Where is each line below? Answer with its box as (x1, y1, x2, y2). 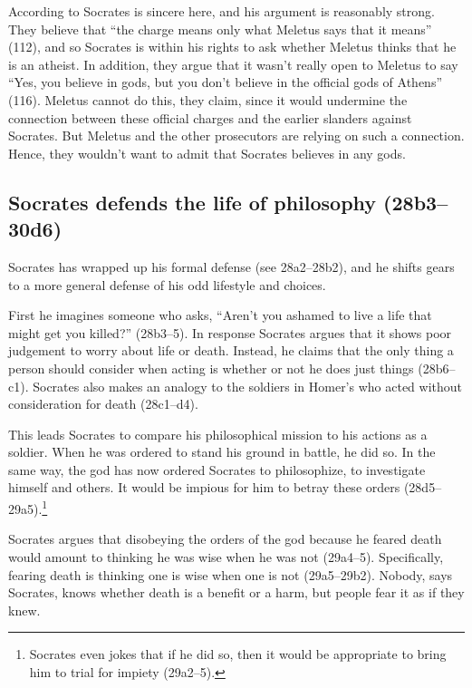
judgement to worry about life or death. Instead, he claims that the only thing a (8, 341, 454, 360)
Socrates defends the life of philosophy (8, 188, 377, 216)
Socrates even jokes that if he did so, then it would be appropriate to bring (29, 644, 447, 664)
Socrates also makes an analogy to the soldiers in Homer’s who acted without (33, 376, 463, 395)
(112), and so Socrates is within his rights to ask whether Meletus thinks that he (8, 37, 457, 56)
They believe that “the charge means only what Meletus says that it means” (8, 19, 432, 38)
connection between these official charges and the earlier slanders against (8, 108, 412, 127)
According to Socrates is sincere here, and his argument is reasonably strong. (8, 2, 435, 20)
